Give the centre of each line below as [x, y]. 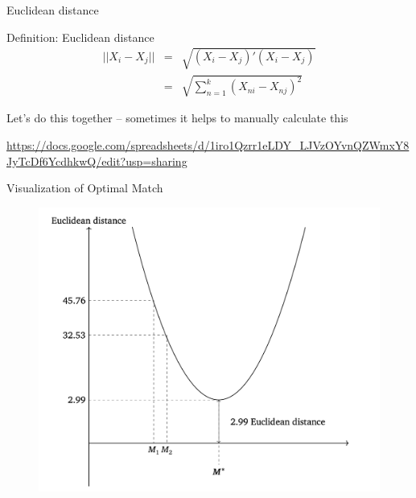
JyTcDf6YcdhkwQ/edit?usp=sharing [97, 161]
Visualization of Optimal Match [85, 188]
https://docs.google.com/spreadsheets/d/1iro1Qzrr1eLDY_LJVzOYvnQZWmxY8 [208, 144]
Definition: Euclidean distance [80, 37]
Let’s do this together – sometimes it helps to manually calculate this [177, 118]
